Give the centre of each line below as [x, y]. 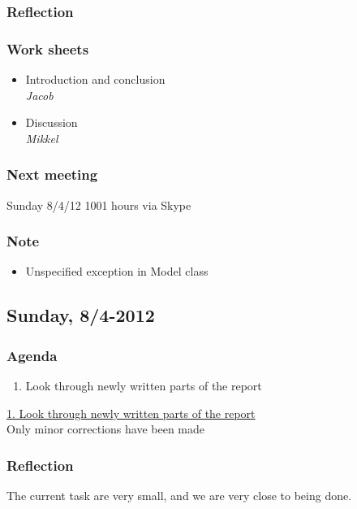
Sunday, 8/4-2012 [81, 315]
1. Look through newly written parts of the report [131, 413]
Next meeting [52, 174]
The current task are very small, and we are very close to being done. [179, 496]
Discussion [52, 122]
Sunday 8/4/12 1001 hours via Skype [99, 204]
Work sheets [48, 48]
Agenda [32, 355]
